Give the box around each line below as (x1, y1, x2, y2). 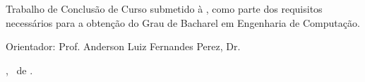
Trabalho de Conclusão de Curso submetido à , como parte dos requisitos (6, 1, 323, 16)
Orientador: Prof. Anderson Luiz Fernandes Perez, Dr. (6, 39, 241, 54)
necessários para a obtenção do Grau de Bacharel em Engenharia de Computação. (6, 15, 360, 30)
